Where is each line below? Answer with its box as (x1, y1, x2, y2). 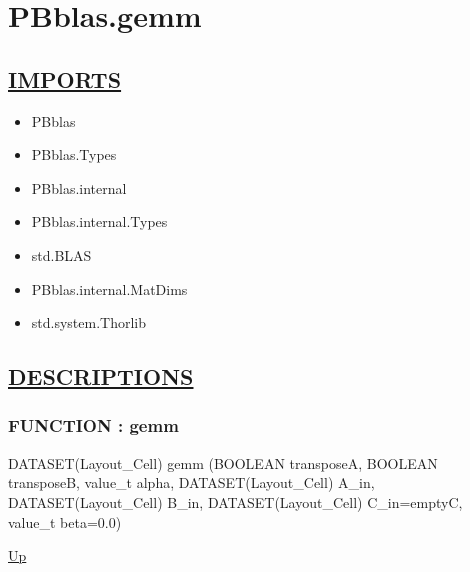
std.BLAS (31, 244, 92, 265)
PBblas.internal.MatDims (31, 278, 188, 299)
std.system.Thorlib (31, 312, 147, 333)
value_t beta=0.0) (8, 511, 122, 532)
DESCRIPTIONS (8, 361, 194, 392)
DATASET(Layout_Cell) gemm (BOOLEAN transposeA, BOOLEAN (8, 452, 438, 473)
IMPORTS (8, 63, 122, 94)
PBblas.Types (31, 144, 117, 165)
